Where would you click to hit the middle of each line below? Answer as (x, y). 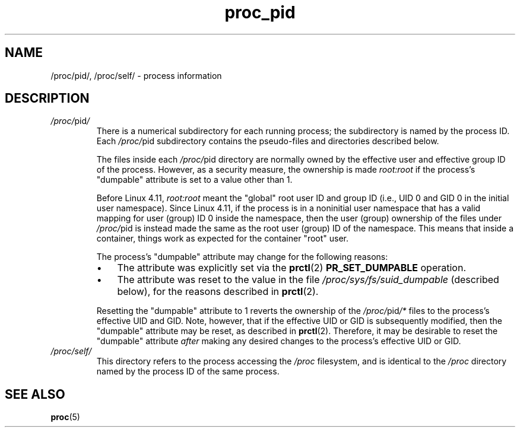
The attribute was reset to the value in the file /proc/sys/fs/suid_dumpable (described (308, 280)
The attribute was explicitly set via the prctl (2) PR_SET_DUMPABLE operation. (292, 268)
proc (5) (65, 417)
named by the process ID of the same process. (188, 371)
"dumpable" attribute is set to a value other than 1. (194, 180)
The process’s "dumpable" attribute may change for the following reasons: (242, 257)
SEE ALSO (35, 394)
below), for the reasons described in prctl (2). (218, 292)
